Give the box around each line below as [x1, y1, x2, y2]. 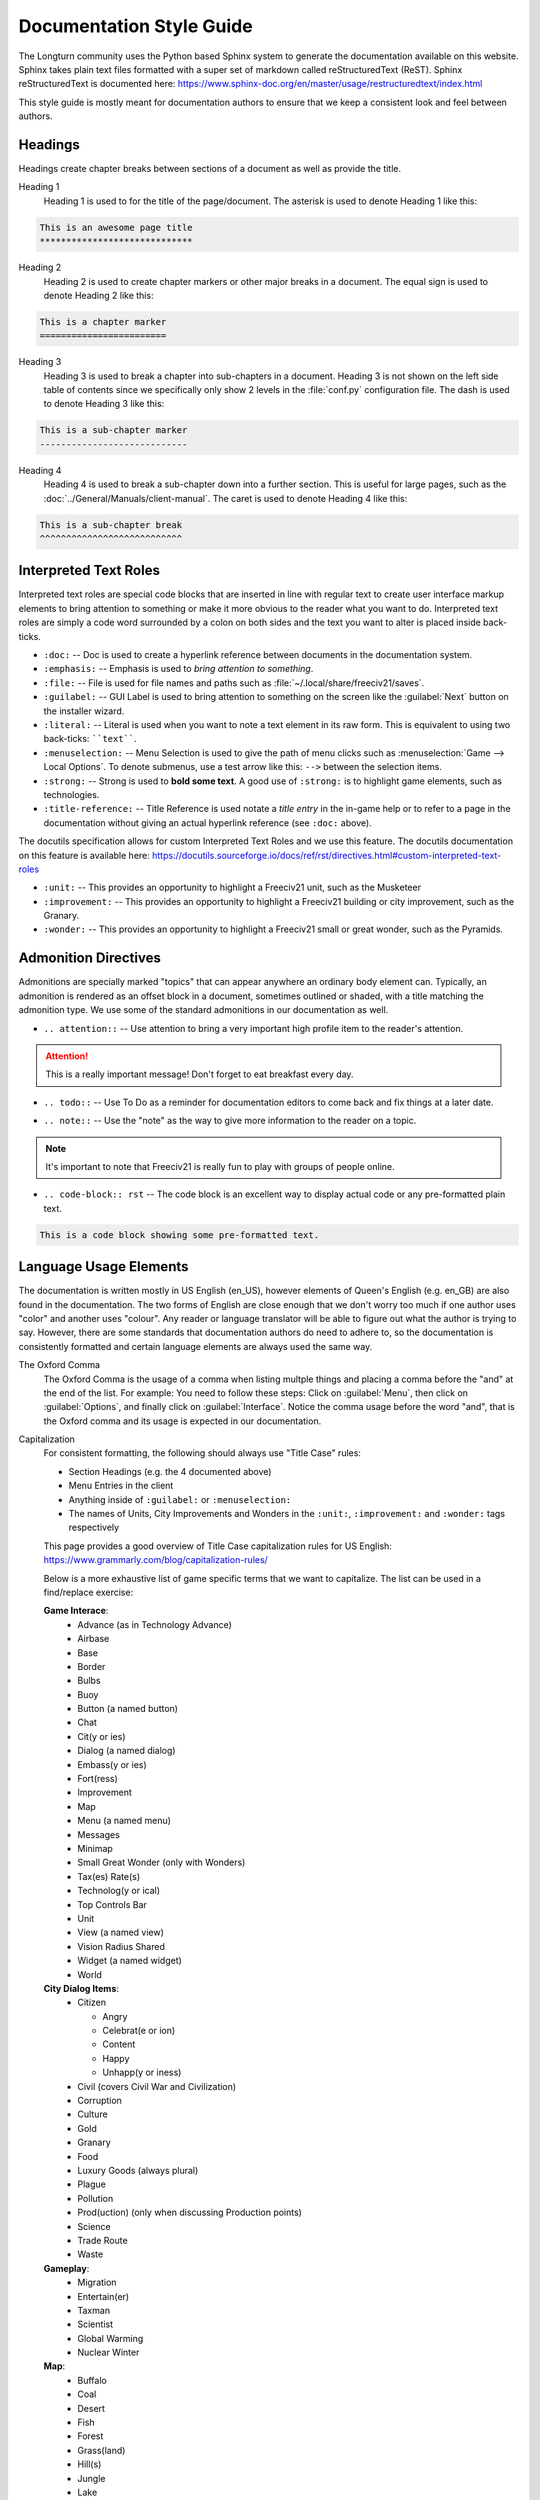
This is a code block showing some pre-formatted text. [39, 1229, 320, 1240]
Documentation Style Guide [18, 15, 254, 37]
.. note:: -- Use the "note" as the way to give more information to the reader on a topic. [43, 1115, 417, 1127]
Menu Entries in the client [68, 1480, 174, 1492]
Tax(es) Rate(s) [77, 1870, 141, 1882]
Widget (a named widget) [77, 1955, 182, 1967]
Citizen [77, 1996, 107, 2009]
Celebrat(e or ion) [102, 2025, 176, 2037]
